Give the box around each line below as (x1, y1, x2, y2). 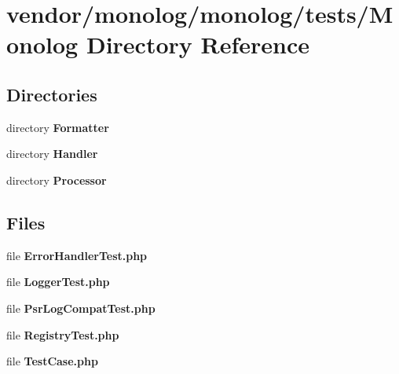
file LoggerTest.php (6, 273, 110, 290)
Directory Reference (86, 28, 310, 60)
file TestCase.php (6, 353, 98, 369)
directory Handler (6, 145, 98, 162)
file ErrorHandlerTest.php (6, 247, 148, 263)
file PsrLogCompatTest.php (6, 299, 156, 316)
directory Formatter (6, 119, 109, 135)
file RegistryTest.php (6, 326, 119, 343)
